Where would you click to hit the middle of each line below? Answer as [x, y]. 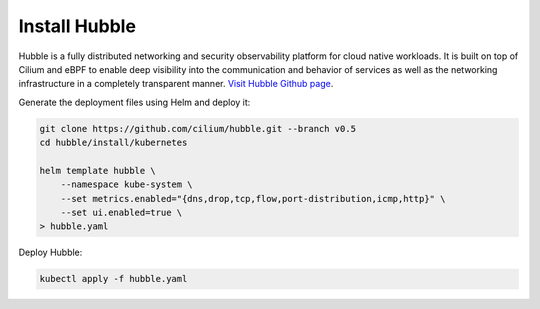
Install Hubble [77, 26]
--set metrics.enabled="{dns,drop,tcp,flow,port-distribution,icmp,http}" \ [253, 198]
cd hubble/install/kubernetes [113, 143]
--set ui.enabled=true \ [121, 213]
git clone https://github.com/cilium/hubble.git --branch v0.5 [198, 128]
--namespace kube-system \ [127, 184]
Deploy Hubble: [50, 252]
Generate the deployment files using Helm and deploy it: [134, 102]
